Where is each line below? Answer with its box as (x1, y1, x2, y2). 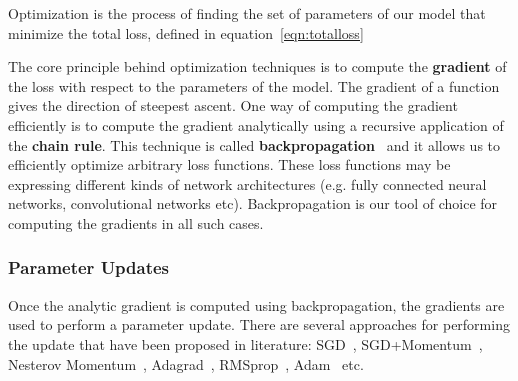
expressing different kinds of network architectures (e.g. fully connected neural (8, 173, 487, 194)
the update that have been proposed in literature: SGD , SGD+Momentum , (8, 333, 483, 354)
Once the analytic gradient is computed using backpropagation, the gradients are (8, 294, 505, 315)
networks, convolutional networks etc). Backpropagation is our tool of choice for (8, 193, 498, 214)
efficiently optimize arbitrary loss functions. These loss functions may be (8, 154, 451, 175)
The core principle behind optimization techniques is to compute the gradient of (8, 56, 507, 77)
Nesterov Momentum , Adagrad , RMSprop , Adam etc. (8, 353, 364, 374)
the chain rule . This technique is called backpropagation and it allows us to (8, 134, 501, 155)
